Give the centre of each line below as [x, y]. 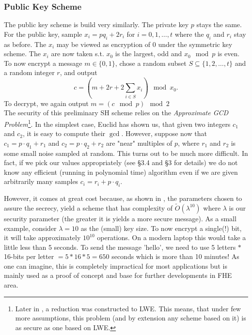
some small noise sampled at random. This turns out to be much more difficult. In [126, 153]
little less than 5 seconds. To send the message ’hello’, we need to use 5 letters [120, 247]
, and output [79, 72]
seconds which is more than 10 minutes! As [175, 256]
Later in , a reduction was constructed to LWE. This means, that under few [128, 308]
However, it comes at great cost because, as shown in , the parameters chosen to [123, 198]
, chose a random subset [151, 63]
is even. [228, 53]
